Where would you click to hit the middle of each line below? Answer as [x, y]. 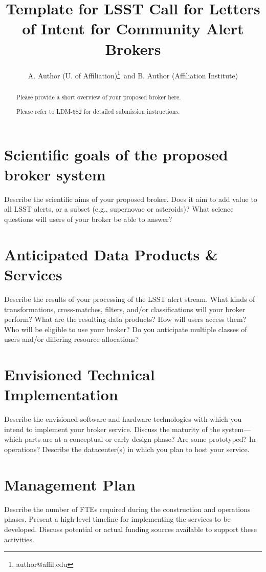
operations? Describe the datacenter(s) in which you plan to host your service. [127, 449]
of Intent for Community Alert [133, 28]
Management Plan [70, 484]
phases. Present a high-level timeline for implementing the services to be [117, 519]
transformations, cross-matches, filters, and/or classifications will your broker [125, 309]
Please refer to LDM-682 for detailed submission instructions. [98, 111]
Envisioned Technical [80, 374]
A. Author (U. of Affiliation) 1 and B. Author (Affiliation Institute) [133, 74]
